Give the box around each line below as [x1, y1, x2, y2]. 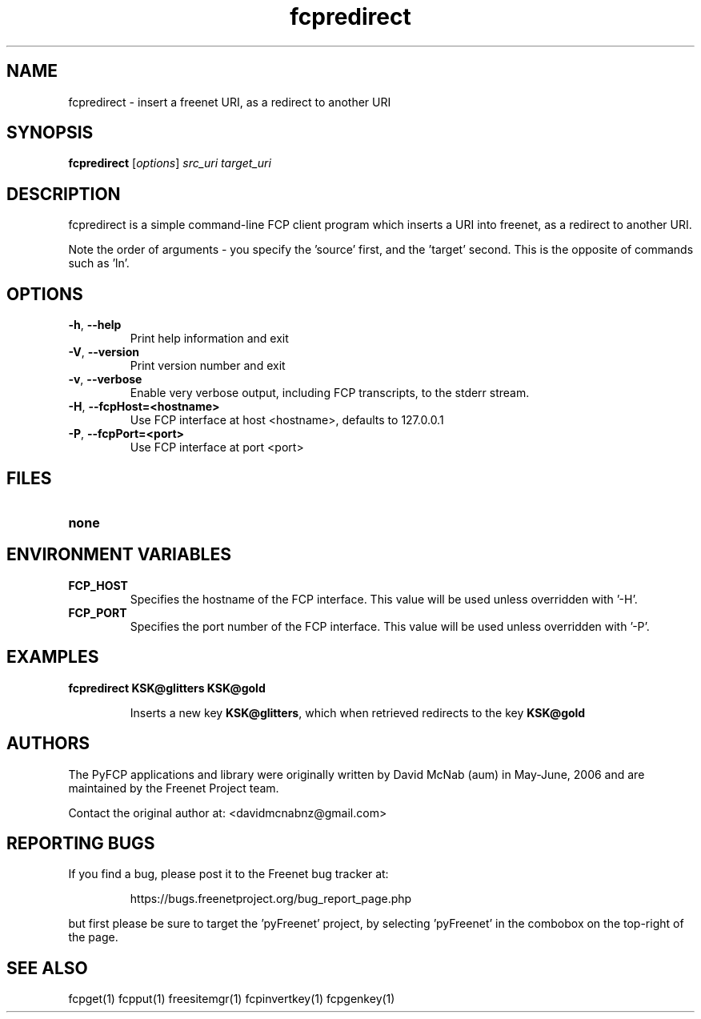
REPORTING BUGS [6, 832, 155, 853]
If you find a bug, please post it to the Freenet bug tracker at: [68, 867, 389, 881]
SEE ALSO [6, 957, 88, 978]
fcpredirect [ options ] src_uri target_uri [68, 156, 271, 171]
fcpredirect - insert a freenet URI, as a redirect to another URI [68, 94, 391, 109]
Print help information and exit [130, 331, 289, 346]
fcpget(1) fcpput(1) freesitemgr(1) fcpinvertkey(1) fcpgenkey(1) [68, 992, 395, 1006]
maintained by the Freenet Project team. [68, 780, 279, 795]
